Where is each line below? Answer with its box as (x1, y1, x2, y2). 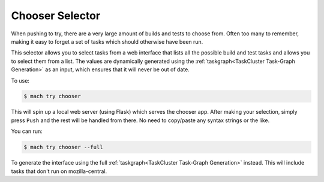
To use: (11, 77, 30, 84)
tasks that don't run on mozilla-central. (11, 168, 107, 175)
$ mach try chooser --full (23, 144, 103, 151)
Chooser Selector (11, 9, 101, 22)
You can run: (11, 128, 43, 135)
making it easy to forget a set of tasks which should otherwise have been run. (11, 38, 203, 45)
